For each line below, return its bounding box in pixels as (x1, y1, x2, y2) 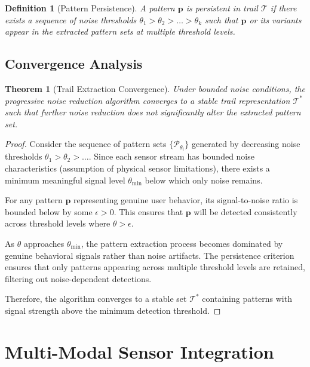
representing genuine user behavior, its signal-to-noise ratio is (73, 194, 298, 206)
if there (270, 2, 297, 14)
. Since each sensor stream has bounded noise (88, 150, 254, 163)
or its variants (249, 13, 302, 26)
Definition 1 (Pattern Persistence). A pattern (5, 2, 175, 14)
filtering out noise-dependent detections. (5, 272, 152, 285)
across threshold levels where (5, 217, 111, 230)
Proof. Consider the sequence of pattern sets (5, 137, 167, 150)
